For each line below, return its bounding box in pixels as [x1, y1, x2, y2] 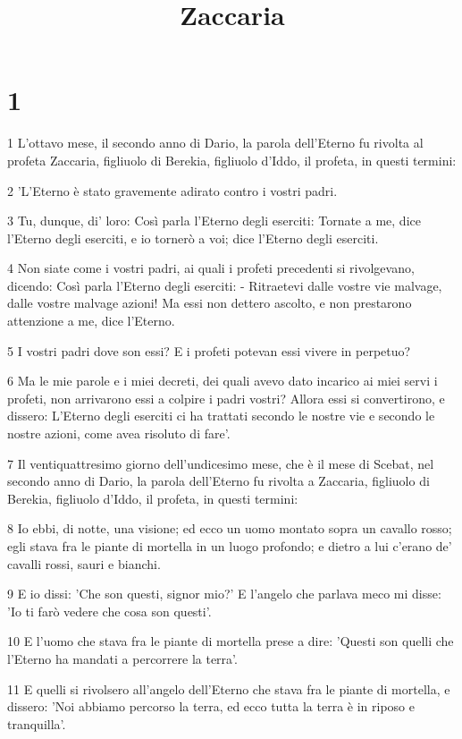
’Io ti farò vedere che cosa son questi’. [7, 601, 212, 620]
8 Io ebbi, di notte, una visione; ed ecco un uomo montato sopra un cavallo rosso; [7, 519, 452, 538]
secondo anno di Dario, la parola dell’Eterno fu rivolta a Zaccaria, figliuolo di [7, 471, 430, 490]
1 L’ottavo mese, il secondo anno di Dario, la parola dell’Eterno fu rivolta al [7, 133, 424, 152]
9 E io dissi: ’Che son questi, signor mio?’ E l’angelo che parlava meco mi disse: [7, 584, 441, 603]
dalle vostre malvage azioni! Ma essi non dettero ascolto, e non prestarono [7, 293, 412, 312]
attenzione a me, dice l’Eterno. [7, 311, 175, 330]
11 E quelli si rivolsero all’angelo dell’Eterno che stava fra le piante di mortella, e [7, 679, 450, 698]
